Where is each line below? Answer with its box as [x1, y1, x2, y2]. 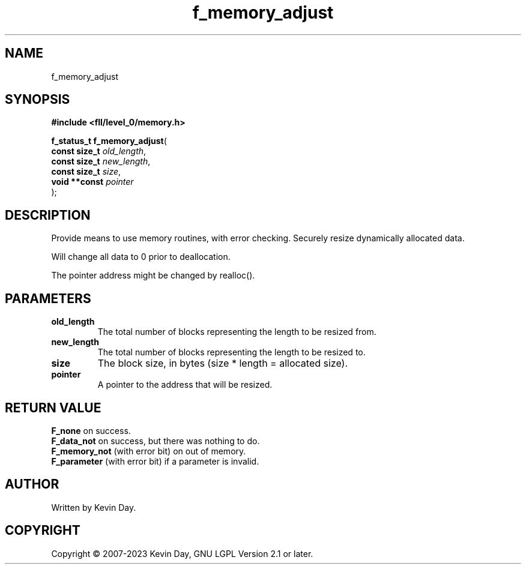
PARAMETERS [5, 291, 91, 306]
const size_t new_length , [51, 156, 151, 167]
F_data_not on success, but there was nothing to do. [51, 435, 260, 446]
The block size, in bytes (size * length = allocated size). [97, 357, 348, 370]
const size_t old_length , [51, 146, 147, 157]
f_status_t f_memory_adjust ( [51, 136, 167, 146]
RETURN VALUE [5, 400, 101, 415]
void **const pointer [51, 176, 134, 187]
